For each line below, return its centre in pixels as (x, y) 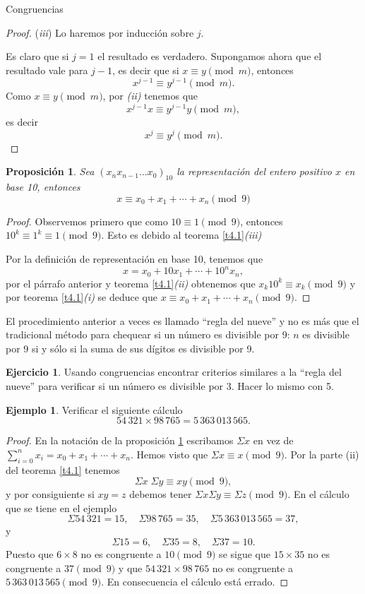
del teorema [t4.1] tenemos (63, 469)
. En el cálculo (318, 494)
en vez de (273, 440)
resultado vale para (47, 70)
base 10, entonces (43, 187)
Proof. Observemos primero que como (87, 221)
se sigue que (245, 554)
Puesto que (30, 554)
